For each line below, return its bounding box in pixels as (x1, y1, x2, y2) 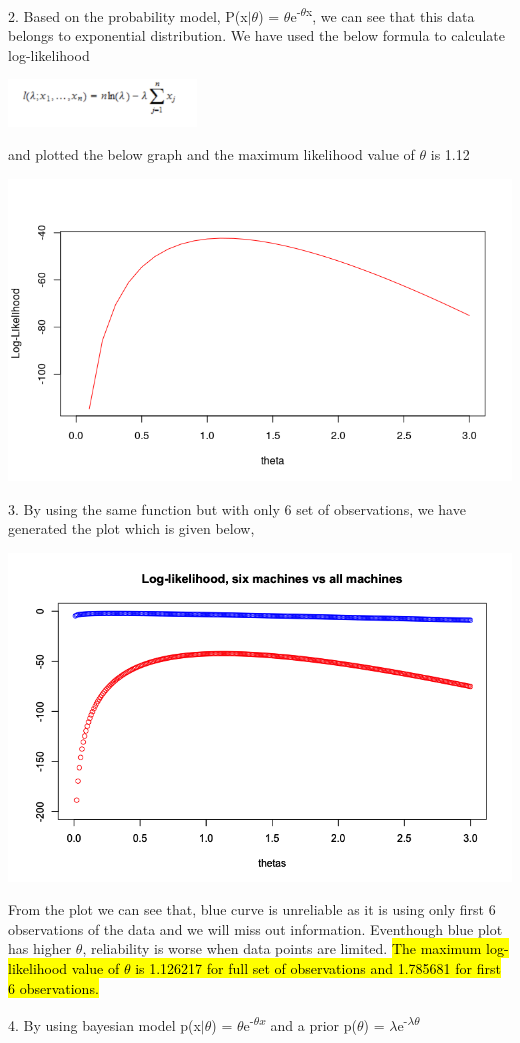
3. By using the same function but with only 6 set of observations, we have (8, 498, 466, 519)
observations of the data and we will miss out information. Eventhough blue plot (8, 918, 503, 939)
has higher (8, 938, 72, 959)
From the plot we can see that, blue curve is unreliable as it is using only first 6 (8, 899, 496, 920)
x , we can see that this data (306, 3, 475, 26)
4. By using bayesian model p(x (8, 1014, 201, 1035)
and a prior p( (270, 1014, 357, 1035)
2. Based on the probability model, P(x (8, 5, 248, 26)
